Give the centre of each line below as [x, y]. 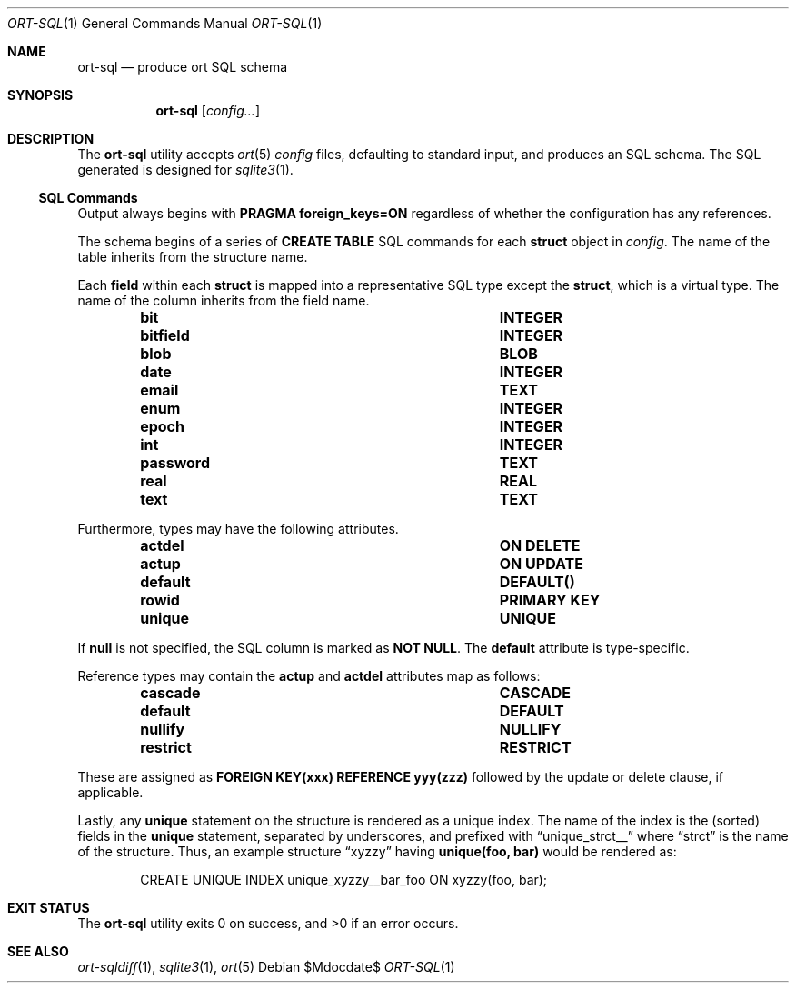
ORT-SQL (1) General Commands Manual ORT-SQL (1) [165, 23]
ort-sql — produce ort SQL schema [183, 67]
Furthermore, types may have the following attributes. [238, 529]
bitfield [165, 335]
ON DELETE [540, 545]
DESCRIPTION [51, 139]
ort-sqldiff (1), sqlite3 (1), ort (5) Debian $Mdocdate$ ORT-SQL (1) [266, 967]
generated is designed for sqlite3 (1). [185, 170]
